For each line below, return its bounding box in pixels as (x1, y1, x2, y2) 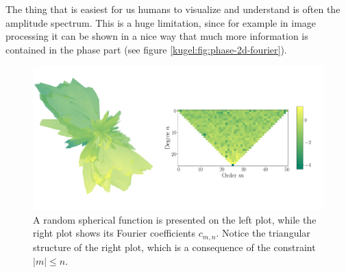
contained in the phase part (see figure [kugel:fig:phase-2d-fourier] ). (5, 42, 287, 56)
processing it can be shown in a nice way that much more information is (5, 29, 308, 43)
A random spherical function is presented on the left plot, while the (33, 212, 317, 226)
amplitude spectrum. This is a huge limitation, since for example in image (5, 15, 317, 29)
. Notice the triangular (216, 226, 310, 240)
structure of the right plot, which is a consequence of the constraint (33, 239, 316, 254)
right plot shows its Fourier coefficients (33, 226, 196, 240)
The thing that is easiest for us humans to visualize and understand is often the (5, 2, 341, 16)
